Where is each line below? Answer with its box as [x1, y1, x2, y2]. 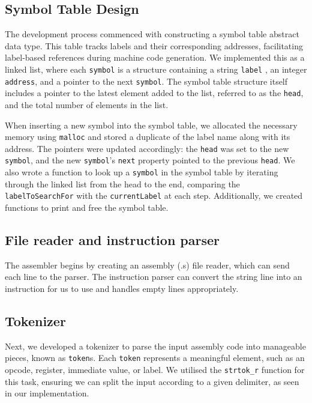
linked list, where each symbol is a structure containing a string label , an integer [5, 62, 307, 75]
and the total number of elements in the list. [5, 98, 169, 111]
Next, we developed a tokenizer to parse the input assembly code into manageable [5, 339, 306, 352]
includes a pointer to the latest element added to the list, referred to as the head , [5, 86, 304, 99]
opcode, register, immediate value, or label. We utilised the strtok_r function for [5, 363, 305, 376]
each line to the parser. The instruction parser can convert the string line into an [5, 270, 302, 283]
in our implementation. [5, 387, 89, 399]
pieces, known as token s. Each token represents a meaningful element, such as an [5, 351, 305, 364]
